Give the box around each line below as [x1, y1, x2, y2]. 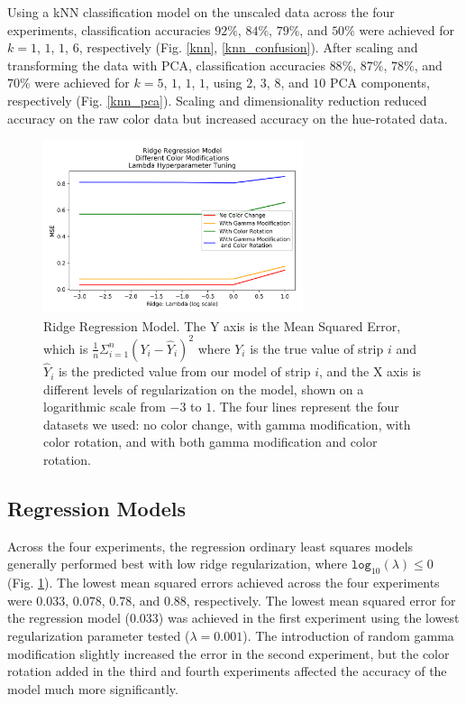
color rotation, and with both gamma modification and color [43, 432, 378, 451]
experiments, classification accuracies [7, 20, 211, 39]
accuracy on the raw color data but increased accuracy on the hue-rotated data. [7, 108, 448, 127]
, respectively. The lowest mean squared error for [186, 590, 456, 609]
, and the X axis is [319, 362, 421, 381]
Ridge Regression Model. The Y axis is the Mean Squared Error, [43, 316, 401, 335]
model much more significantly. [7, 679, 178, 698]
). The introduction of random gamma [242, 626, 454, 644]
